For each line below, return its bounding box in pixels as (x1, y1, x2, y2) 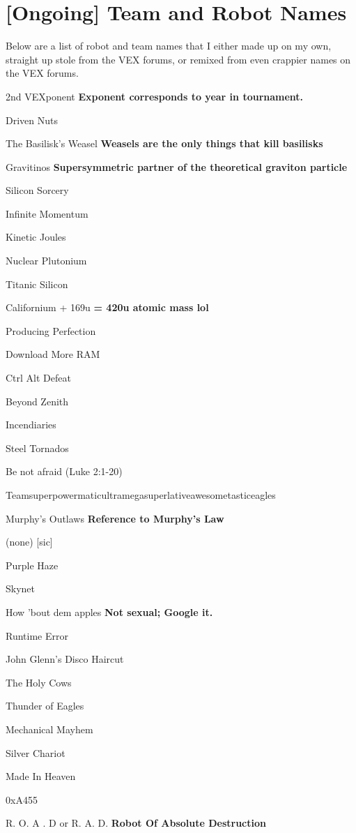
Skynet (6, 581, 36, 596)
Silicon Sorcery (6, 183, 69, 197)
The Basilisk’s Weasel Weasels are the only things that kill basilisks (6, 136, 323, 151)
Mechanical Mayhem (6, 721, 93, 736)
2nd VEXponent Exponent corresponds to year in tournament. (6, 89, 304, 103)
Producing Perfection (6, 323, 96, 338)
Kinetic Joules (6, 230, 66, 244)
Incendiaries (6, 417, 56, 432)
